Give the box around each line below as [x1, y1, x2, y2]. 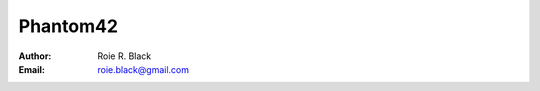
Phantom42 [18, 15, 119, 37]
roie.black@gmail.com [97, 63, 190, 75]
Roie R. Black [97, 50, 152, 62]
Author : [18, 50, 52, 62]
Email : [18, 63, 45, 75]
